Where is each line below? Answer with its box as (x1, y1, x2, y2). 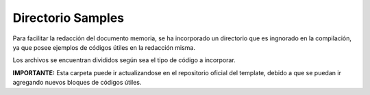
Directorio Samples (12, 10, 125, 25)
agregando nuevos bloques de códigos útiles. (12, 79, 142, 87)
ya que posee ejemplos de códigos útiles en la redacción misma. (12, 43, 195, 51)
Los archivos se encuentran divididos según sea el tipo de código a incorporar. (12, 56, 236, 64)
